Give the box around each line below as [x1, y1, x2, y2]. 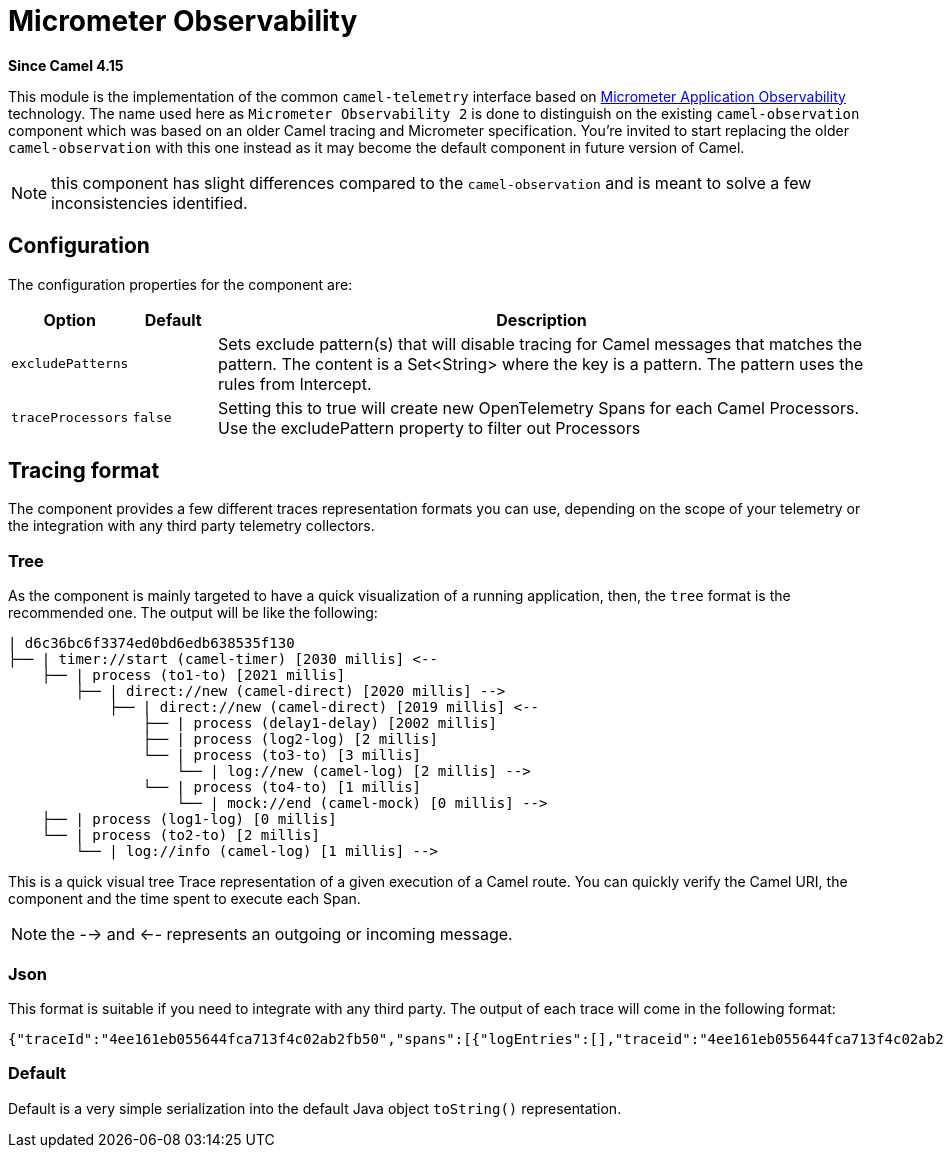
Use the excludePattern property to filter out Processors [218, 417, 641, 438]
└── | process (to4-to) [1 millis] [142, 779, 422, 796]
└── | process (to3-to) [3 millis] [142, 747, 422, 764]
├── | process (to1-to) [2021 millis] [41, 667, 346, 684]
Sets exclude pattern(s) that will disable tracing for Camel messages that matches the [218, 333, 862, 354]
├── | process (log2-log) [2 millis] [142, 731, 438, 748]
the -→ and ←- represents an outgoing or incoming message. [51, 924, 513, 945]
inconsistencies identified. [51, 192, 248, 213]
